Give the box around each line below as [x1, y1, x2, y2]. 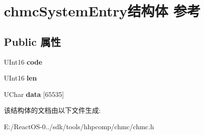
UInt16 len [4, 73, 37, 83]
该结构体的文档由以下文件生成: [4, 105, 101, 115]
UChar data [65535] [4, 89, 64, 99]
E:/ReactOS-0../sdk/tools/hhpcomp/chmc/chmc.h [4, 121, 154, 131]
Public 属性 [4, 34, 61, 49]
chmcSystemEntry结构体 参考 [4, 1, 201, 21]
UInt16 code [4, 56, 43, 67]
